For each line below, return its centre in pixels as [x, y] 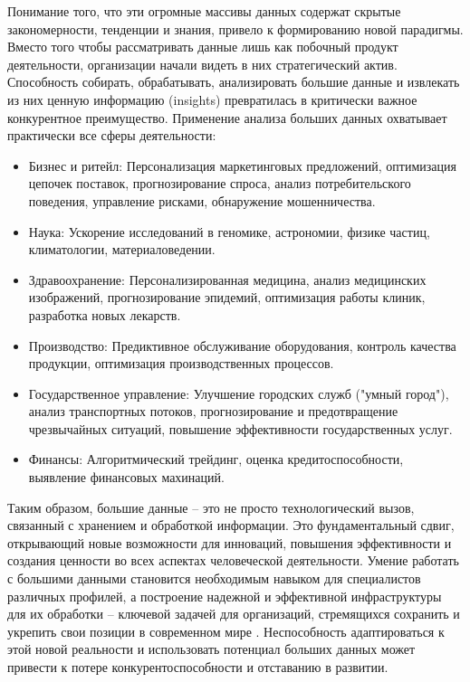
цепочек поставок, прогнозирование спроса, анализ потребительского [220, 183]
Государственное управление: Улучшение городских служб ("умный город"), [239, 393]
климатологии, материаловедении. [122, 249]
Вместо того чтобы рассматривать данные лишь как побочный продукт [203, 47]
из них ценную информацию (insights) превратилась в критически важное [212, 99]
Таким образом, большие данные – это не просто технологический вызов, [211, 507]
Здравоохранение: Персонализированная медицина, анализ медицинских [227, 279]
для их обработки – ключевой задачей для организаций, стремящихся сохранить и [234, 614]
